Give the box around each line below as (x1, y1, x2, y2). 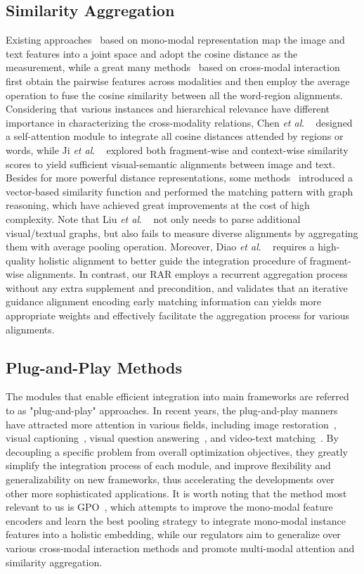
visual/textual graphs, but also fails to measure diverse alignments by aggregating (6, 225, 358, 240)
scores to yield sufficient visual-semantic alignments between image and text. (6, 156, 336, 171)
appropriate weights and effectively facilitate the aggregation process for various (6, 308, 349, 323)
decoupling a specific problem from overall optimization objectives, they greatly (6, 444, 348, 459)
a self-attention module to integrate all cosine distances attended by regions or (6, 129, 344, 143)
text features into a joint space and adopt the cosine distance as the (6, 46, 298, 60)
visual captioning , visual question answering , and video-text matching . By (6, 431, 339, 445)
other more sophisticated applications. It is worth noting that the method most (6, 485, 347, 500)
